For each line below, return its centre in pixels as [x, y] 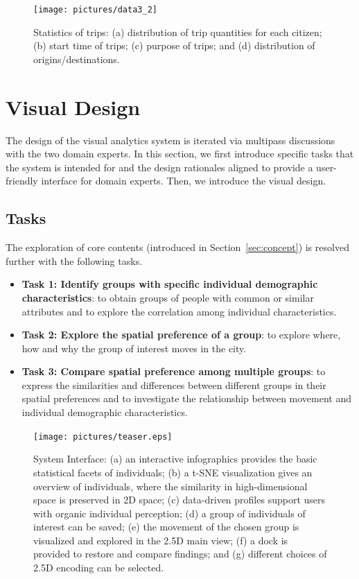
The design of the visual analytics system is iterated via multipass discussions [170, 140]
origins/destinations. [77, 59]
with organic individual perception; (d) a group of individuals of [169, 513]
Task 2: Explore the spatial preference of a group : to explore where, [181, 335]
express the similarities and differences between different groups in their [174, 384]
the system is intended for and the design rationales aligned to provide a [159, 167]
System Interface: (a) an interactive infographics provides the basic [175, 459]
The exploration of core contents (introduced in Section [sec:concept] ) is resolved [177, 247]
